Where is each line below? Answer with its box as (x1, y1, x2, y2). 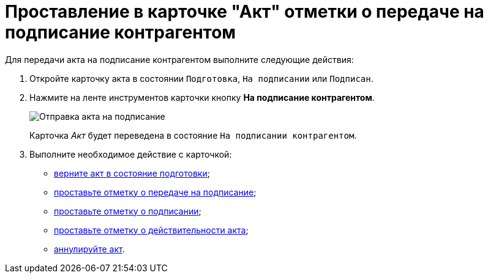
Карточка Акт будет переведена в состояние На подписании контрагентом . (29, 130, 357, 141)
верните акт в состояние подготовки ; (54, 167, 210, 178)
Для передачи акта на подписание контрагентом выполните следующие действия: (5, 54, 354, 65)
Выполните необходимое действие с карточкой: (29, 148, 232, 159)
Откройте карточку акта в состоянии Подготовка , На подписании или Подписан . (29, 73, 374, 84)
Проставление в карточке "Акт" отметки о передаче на (5, 1, 484, 22)
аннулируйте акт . (54, 243, 125, 254)
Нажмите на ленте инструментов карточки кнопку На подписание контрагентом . (29, 92, 375, 103)
